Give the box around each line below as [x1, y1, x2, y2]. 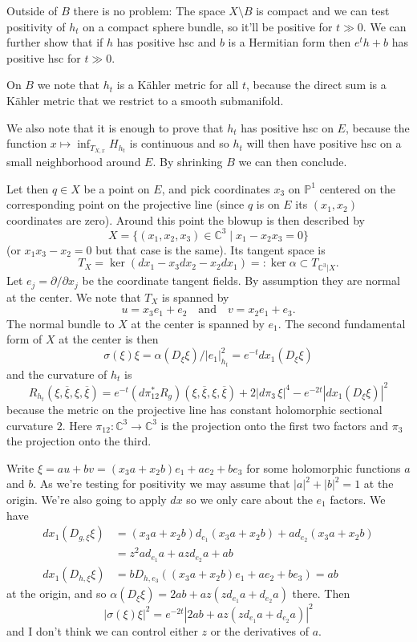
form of [6, 331, 43, 347]
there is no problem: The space [73, 2, 225, 18]
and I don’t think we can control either [6, 622, 198, 639]
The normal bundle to [6, 315, 115, 331]
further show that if [6, 34, 103, 51]
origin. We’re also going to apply [6, 490, 167, 507]
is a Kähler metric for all [116, 76, 239, 93]
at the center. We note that [6, 288, 141, 305]
